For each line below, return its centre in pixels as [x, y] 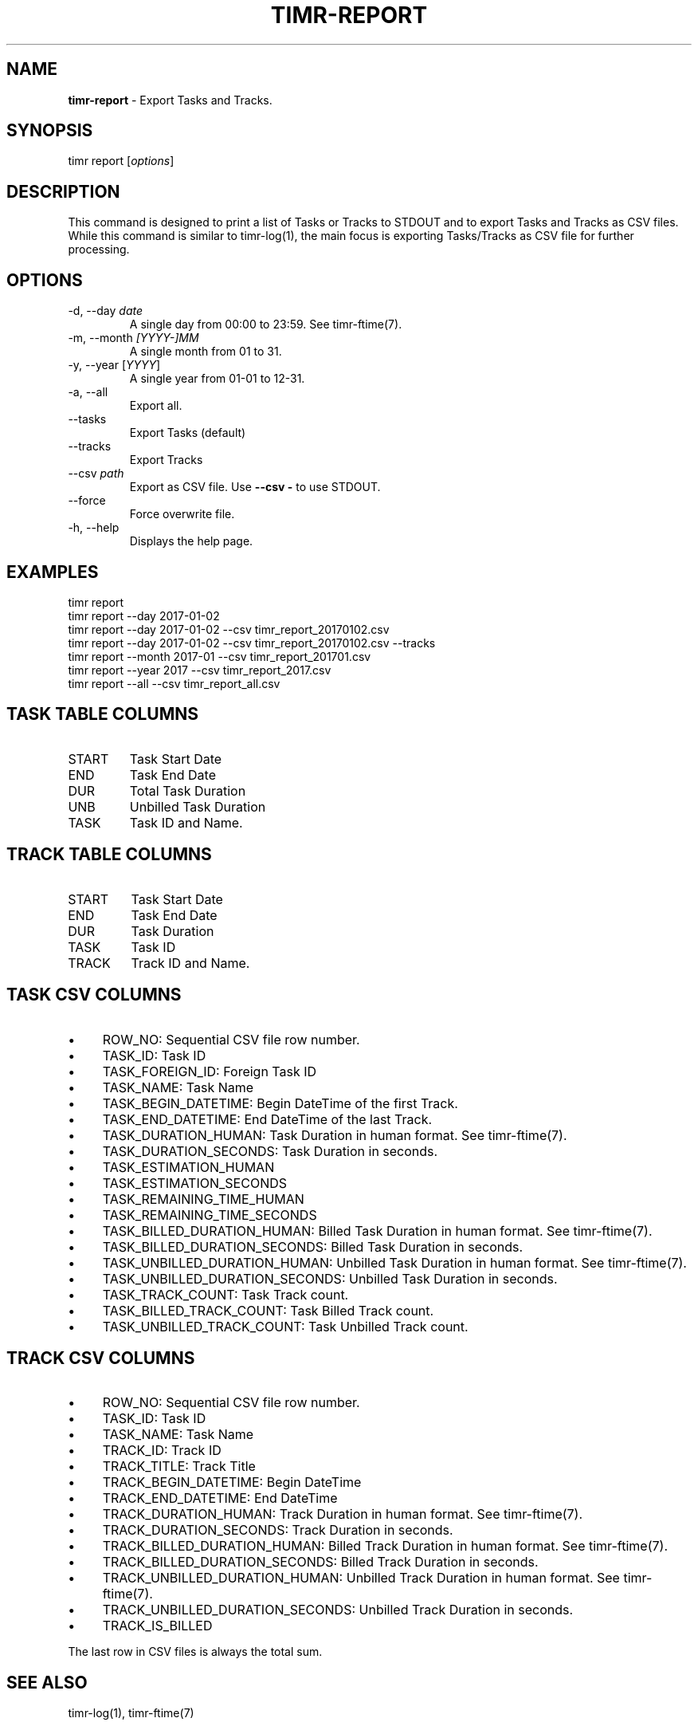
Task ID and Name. [186, 822]
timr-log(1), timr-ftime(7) [131, 1713]
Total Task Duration [188, 790]
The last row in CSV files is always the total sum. [195, 1652]
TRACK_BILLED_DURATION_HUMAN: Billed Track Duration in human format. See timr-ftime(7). [385, 1546]
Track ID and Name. [190, 963]
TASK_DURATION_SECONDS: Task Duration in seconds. [270, 1151]
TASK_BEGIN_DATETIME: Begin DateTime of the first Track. [280, 1103]
